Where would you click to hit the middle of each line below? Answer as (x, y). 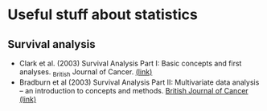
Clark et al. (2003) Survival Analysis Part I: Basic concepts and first (130, 63)
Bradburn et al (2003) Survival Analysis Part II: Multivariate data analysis (139, 82)
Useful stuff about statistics (103, 15)
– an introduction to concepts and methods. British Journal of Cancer (133, 90)
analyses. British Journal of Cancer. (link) (86, 73)
